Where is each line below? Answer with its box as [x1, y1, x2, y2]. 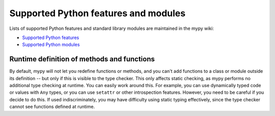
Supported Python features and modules [9, 8, 186, 19]
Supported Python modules [22, 42, 80, 48]
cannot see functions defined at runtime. [9, 104, 95, 110]
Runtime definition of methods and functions [9, 55, 155, 63]
